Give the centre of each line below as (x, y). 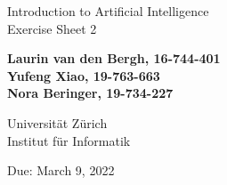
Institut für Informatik (69, 140)
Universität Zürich (57, 122)
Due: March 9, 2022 (61, 170)
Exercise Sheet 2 (52, 28)
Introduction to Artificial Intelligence (108, 11)
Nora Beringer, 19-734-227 (90, 93)
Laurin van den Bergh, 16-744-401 (114, 58)
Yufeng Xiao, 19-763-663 (84, 75)
